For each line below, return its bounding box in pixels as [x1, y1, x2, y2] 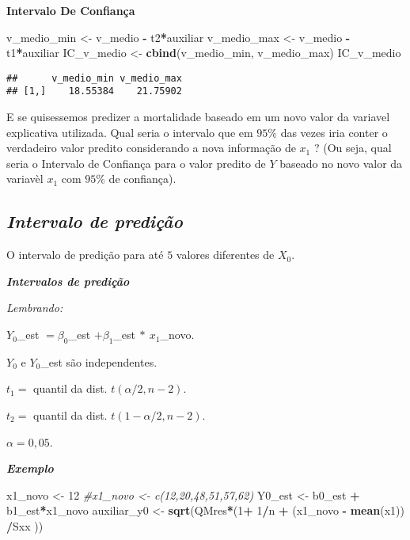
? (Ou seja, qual [313, 139, 392, 156]
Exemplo [6, 460, 54, 477]
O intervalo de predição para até [6, 246, 164, 263]
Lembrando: [6, 299, 63, 316]
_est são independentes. [40, 353, 158, 370]
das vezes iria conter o [280, 124, 388, 140]
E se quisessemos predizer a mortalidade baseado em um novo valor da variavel [6, 108, 390, 125]
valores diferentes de [176, 246, 275, 263]
